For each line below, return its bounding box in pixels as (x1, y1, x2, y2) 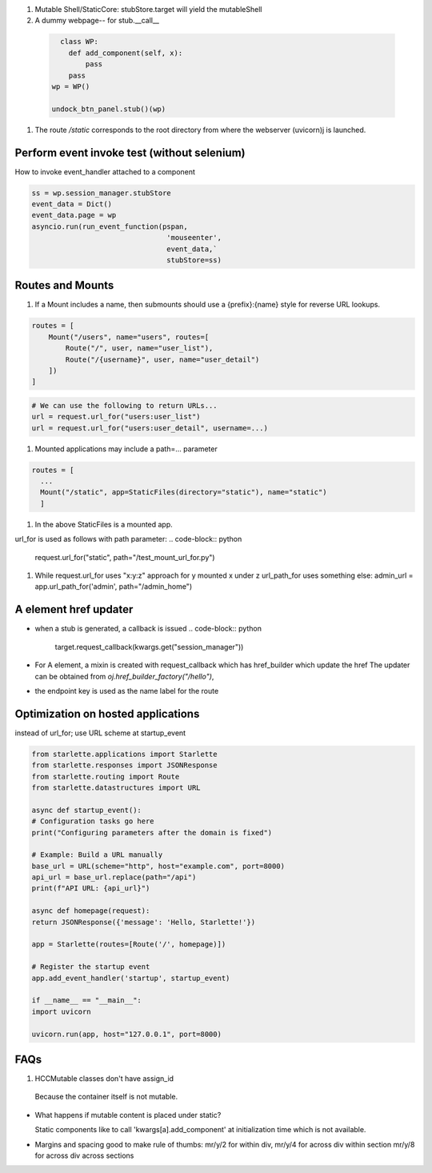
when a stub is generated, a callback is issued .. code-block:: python (34, 624, 262, 634)
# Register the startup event (31, 963, 150, 971)
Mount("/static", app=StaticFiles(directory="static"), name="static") (40, 488, 327, 497)
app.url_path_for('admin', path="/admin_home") (34, 582, 192, 591)
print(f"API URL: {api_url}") (31, 884, 150, 893)
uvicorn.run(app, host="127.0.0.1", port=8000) (31, 1029, 222, 1039)
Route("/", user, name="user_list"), (65, 344, 214, 353)
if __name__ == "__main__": (31, 996, 142, 1005)
